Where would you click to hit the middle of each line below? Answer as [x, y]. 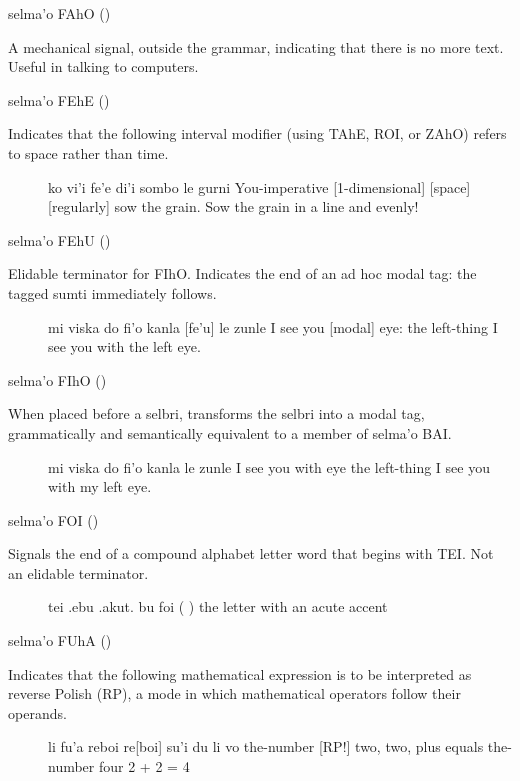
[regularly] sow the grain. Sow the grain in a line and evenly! [233, 206]
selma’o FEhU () [59, 239]
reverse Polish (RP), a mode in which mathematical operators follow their [234, 693]
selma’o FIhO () [57, 379]
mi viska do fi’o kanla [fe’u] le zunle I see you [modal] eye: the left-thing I [273, 326]
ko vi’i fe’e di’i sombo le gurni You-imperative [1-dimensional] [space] [259, 186]
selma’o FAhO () [59, 13]
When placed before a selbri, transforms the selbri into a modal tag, [216, 413]
